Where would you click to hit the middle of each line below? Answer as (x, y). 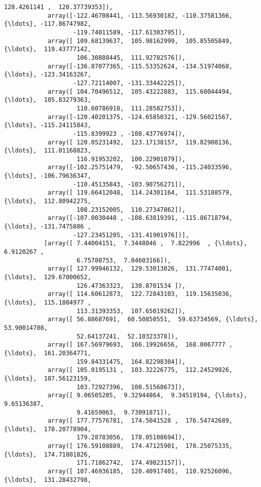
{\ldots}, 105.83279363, (48, 100)
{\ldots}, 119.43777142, (48, 49)
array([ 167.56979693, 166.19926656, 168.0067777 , (140, 345)
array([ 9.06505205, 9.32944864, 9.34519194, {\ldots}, (147, 396)
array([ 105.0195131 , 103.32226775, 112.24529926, (140, 370)
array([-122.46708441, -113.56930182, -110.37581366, (140, 15)
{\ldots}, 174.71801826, (48, 454)
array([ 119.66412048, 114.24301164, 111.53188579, (140, 193)
